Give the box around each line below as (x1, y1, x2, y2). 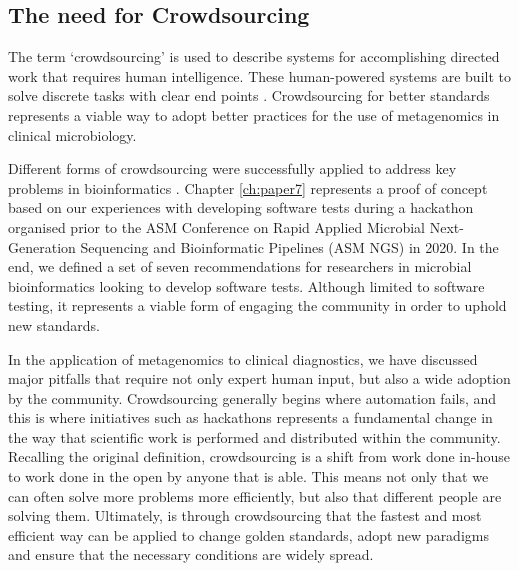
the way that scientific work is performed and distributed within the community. (8, 426, 501, 447)
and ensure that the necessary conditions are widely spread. (8, 544, 374, 565)
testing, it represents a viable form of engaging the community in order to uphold (8, 295, 507, 316)
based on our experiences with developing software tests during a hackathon (8, 197, 474, 218)
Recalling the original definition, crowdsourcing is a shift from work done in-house (8, 446, 511, 467)
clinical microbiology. (8, 124, 137, 145)
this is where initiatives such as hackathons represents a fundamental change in (8, 407, 493, 428)
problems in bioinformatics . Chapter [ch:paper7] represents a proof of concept (8, 177, 488, 198)
